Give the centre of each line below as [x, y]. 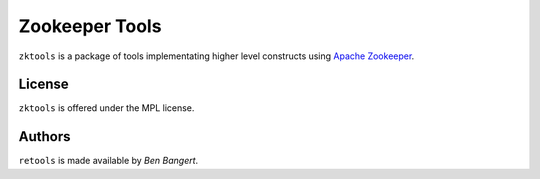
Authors [44, 136]
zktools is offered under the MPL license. [106, 108]
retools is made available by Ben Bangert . [108, 161]
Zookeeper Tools [90, 26]
